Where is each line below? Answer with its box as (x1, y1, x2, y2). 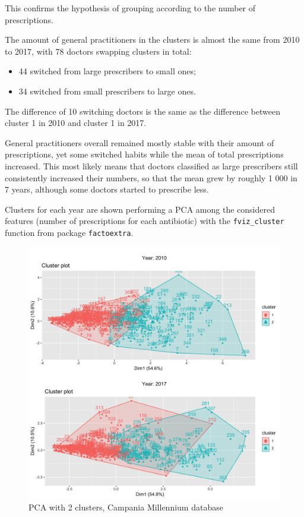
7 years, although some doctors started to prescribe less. (5, 183, 209, 196)
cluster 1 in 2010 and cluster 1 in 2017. (5, 116, 147, 129)
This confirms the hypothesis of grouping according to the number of (5, 2, 256, 14)
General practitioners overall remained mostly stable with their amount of (5, 136, 274, 149)
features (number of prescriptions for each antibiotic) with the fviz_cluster (5, 215, 284, 227)
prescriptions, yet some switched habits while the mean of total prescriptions (5, 148, 284, 160)
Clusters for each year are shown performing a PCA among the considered (5, 203, 275, 215)
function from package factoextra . (5, 226, 134, 238)
